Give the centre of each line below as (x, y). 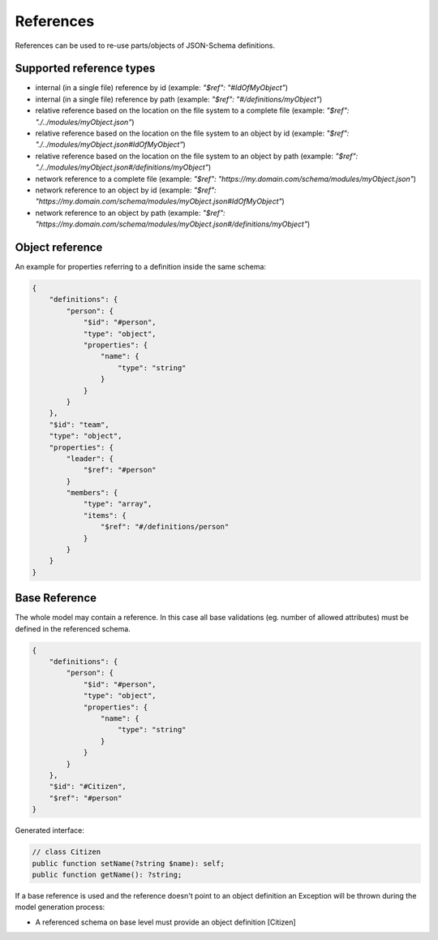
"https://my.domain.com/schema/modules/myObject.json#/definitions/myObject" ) (173, 224)
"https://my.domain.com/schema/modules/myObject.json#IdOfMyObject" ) (160, 201)
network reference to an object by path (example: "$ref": (131, 213)
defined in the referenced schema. (73, 628)
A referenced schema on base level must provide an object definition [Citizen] (165, 922)
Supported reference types (85, 69)
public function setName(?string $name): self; (128, 863)
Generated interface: (50, 830)
